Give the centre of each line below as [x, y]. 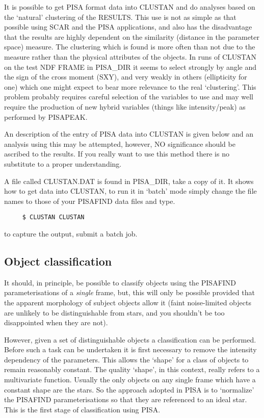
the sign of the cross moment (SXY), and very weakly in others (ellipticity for [126, 77]
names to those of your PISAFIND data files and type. [90, 201]
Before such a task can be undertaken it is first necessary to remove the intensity [130, 349]
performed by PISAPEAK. [46, 116]
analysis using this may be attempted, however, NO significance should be [120, 143]
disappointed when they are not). [56, 322]
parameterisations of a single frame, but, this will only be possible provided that [129, 292]
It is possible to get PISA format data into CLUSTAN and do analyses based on [130, 7]
